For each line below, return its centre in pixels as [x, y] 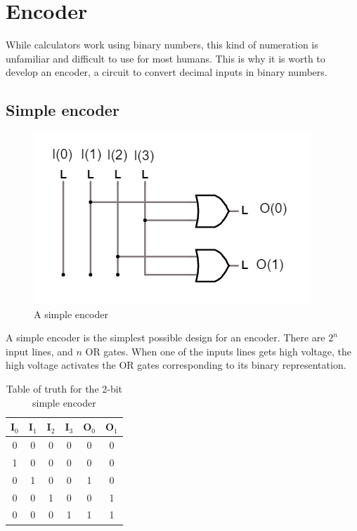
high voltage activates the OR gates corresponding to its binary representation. [176, 365]
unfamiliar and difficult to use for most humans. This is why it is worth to [165, 58]
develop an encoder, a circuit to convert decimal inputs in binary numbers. [167, 72]
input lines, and [39, 351]
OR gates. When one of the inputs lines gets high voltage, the [218, 351]
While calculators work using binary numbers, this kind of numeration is [162, 45]
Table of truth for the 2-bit [64, 389]
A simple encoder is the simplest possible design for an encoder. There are [165, 337]
